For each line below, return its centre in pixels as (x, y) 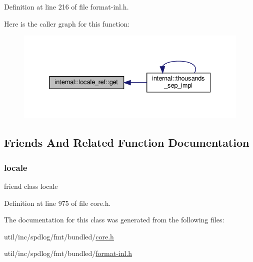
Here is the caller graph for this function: (67, 23)
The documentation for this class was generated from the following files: (114, 220)
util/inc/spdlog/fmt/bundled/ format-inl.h (68, 253)
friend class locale (31, 186)
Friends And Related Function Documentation (127, 143)
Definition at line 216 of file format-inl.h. (66, 7)
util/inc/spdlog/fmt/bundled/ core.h (59, 236)
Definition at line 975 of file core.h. (57, 203)
